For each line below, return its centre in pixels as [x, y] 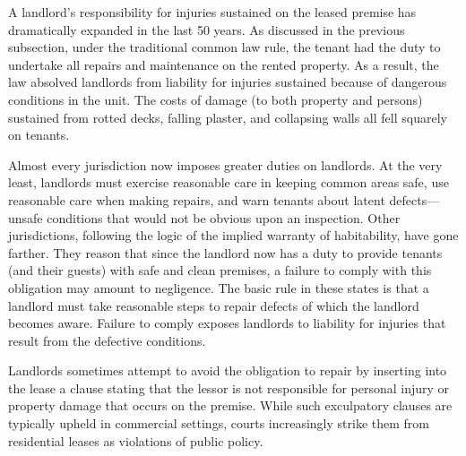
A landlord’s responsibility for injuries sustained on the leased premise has [212, 12]
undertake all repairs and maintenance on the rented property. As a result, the [224, 64]
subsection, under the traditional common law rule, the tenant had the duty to [224, 47]
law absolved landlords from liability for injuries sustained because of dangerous [228, 82]
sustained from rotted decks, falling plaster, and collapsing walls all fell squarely [228, 117]
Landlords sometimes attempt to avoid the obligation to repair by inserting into [228, 370]
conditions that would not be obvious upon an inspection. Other [224, 217]
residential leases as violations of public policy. [136, 440]
